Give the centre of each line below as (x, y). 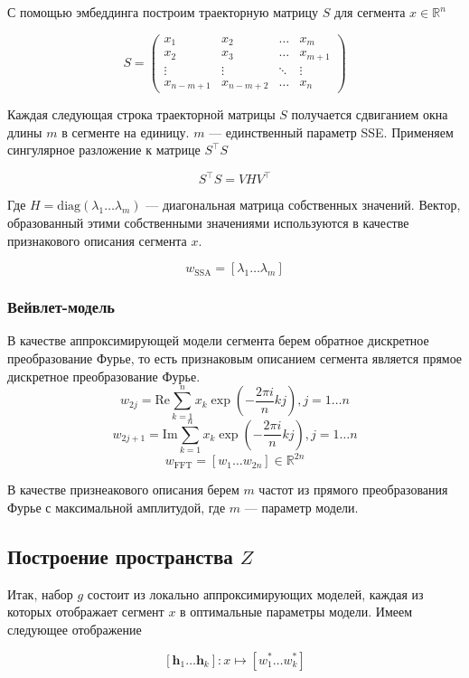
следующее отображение (75, 629)
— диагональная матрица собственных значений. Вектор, (303, 205)
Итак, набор (40, 593)
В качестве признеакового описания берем (123, 490)
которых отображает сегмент (86, 612)
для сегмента (370, 12)
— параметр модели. (301, 507)
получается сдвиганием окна (370, 114)
